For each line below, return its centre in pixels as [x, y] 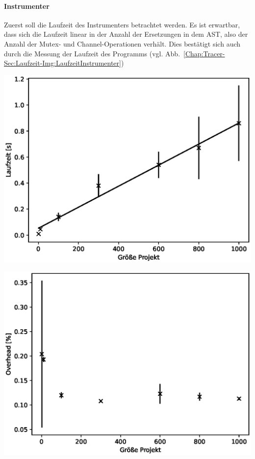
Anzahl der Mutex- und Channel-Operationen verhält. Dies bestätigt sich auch [122, 43]
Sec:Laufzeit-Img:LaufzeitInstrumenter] [63, 63]
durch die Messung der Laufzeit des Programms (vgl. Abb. [92, 53]
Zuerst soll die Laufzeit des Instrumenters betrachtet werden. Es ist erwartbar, [122, 24]
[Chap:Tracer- [204, 53]
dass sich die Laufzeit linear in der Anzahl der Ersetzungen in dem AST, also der [126, 34]
